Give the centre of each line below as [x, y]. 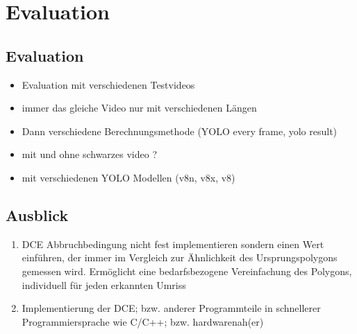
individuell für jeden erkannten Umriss [104, 284]
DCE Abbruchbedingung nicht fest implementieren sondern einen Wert [173, 244]
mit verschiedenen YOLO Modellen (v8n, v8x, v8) [128, 177]
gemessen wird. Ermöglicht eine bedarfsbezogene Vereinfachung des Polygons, [187, 271]
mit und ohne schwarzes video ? [90, 154]
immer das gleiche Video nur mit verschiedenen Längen [139, 108]
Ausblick [37, 214]
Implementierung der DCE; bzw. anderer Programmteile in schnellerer [171, 308]
